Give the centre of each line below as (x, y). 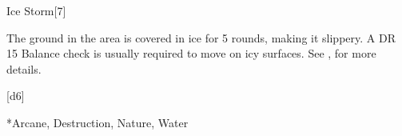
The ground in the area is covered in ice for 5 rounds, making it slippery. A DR (201, 37)
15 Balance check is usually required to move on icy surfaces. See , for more (191, 53)
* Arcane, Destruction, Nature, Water (98, 122)
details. (24, 68)
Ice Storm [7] (36, 10)
